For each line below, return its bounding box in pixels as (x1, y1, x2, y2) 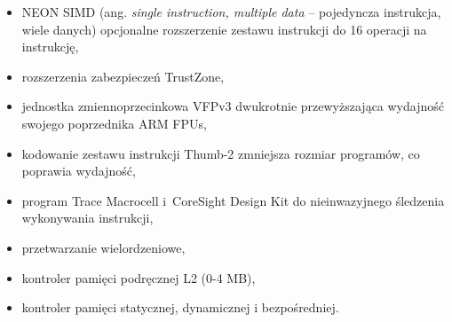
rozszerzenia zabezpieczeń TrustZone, (21, 67, 225, 85)
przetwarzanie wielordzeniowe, (21, 238, 186, 256)
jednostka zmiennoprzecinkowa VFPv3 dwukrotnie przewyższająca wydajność (21, 97, 444, 115)
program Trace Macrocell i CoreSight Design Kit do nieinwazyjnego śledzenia (21, 191, 445, 209)
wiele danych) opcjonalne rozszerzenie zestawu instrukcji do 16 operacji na (21, 20, 427, 38)
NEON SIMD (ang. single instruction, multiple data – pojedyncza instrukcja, (21, 3, 441, 20)
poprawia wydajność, (21, 161, 136, 180)
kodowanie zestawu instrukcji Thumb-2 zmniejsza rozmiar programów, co (21, 144, 420, 162)
